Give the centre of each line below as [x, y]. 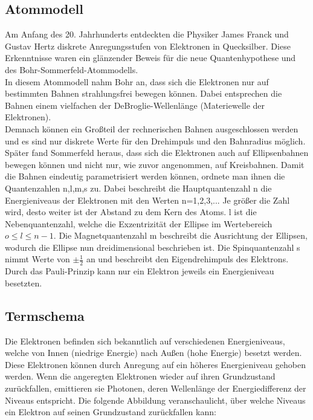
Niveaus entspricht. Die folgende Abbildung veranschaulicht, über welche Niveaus [155, 400]
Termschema [45, 315]
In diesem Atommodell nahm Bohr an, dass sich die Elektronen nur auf [137, 81]
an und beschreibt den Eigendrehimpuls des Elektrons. [187, 259]
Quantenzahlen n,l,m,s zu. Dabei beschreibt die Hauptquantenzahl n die [138, 188]
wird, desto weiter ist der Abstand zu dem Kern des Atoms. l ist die [131, 212]
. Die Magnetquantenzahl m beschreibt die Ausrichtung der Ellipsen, [180, 235]
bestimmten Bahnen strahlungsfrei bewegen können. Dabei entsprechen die [144, 93]
